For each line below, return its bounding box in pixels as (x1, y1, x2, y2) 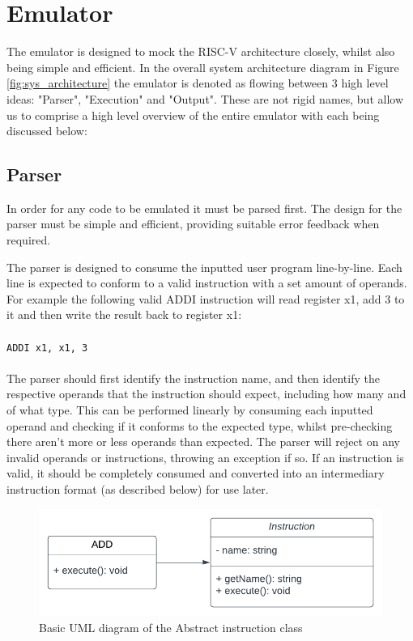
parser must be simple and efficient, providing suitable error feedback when (6, 215, 380, 232)
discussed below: (6, 122, 87, 139)
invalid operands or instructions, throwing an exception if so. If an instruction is (6, 448, 404, 465)
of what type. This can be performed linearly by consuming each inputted (6, 401, 373, 418)
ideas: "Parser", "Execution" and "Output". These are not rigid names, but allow (6, 90, 404, 107)
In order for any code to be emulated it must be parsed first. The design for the (6, 199, 402, 216)
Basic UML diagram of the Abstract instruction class (39, 619, 303, 635)
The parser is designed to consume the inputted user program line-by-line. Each (6, 258, 402, 275)
